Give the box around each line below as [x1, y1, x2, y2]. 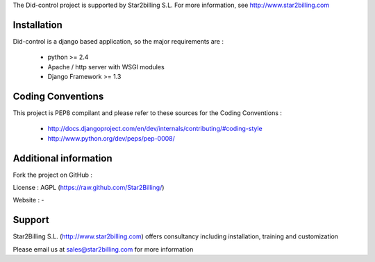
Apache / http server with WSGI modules [47, 62, 165, 71]
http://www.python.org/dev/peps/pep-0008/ [47, 134, 175, 142]
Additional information [12, 152, 112, 164]
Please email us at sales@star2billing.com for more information [12, 245, 194, 253]
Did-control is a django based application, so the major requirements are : [12, 37, 224, 45]
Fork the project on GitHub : [12, 171, 93, 179]
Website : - [12, 196, 44, 204]
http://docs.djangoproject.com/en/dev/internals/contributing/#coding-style [47, 125, 263, 133]
